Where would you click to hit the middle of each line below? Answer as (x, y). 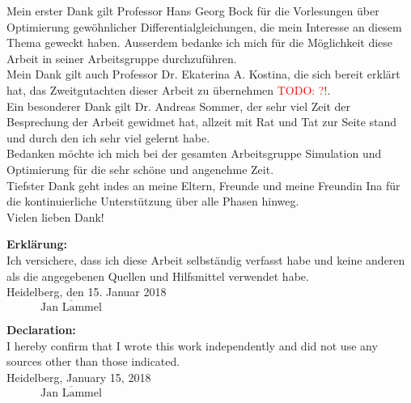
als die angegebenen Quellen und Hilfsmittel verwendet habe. (158, 276)
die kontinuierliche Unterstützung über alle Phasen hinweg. (153, 201)
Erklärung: (37, 244)
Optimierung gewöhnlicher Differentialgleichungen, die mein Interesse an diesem (204, 26)
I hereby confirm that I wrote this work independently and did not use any (192, 345)
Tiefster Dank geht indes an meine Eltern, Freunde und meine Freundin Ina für (203, 185)
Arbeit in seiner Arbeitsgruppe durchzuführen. (122, 58)
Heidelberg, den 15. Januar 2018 (87, 292)
